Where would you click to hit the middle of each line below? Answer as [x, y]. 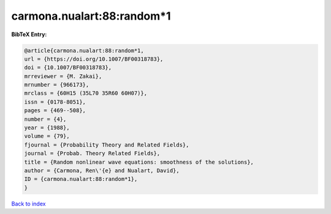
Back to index [29, 204]
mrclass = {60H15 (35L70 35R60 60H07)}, [86, 93]
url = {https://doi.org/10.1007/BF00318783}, [94, 59]
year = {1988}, [47, 128]
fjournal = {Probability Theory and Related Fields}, [107, 145]
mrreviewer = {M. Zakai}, [63, 76]
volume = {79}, [47, 136]
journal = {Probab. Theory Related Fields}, [92, 154]
